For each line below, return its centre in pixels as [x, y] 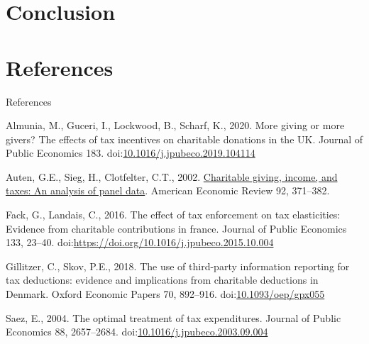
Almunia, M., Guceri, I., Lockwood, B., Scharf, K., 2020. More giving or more [175, 125]
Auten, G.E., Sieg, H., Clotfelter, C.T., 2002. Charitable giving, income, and [172, 176]
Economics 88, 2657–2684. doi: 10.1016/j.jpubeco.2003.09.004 [137, 332]
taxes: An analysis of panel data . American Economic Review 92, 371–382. [168, 190]
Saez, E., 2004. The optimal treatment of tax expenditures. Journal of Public [174, 317]
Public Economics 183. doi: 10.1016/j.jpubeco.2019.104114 [131, 153]
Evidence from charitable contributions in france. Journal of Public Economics [176, 228]
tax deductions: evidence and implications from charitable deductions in [162, 280]
